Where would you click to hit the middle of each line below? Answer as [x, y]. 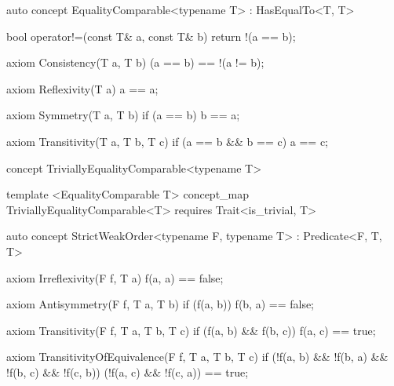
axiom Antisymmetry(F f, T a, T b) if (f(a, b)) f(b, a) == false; [161, 304]
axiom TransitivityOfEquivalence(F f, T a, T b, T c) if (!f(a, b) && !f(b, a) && [197, 357]
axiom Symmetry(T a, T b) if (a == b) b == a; [123, 115]
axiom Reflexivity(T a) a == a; [82, 88]
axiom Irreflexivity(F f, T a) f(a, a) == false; [115, 277]
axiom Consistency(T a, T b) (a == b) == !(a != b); [135, 62]
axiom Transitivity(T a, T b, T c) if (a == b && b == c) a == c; [167, 141]
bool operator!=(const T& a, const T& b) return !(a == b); [151, 36]
